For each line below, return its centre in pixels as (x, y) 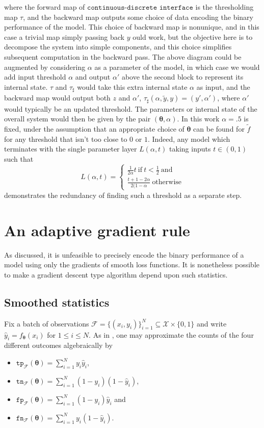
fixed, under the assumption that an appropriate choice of (94, 129)
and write (212, 323)
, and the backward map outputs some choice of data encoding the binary (138, 17)
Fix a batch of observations (47, 323)
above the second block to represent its (182, 77)
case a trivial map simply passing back (64, 36)
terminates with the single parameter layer (71, 149)
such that (19, 158)
